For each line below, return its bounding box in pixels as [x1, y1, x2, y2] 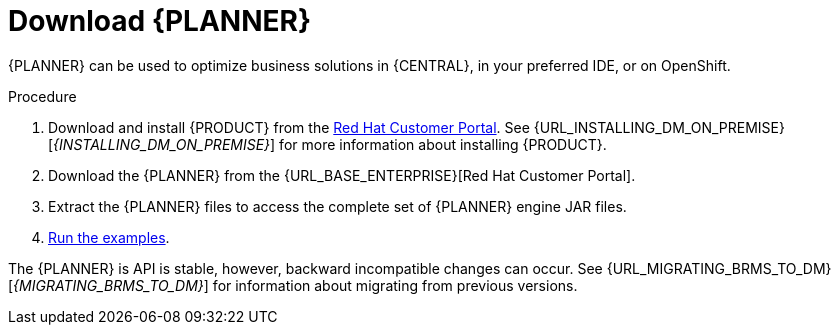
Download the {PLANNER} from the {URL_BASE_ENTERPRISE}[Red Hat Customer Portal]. [48, 166, 636, 184]
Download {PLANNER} [8, 4, 312, 38]
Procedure [8, 87, 77, 105]
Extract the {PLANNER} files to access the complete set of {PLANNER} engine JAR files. [48, 197, 627, 215]
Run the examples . [48, 228, 170, 246]
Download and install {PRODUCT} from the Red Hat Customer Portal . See [48, 118, 530, 136]
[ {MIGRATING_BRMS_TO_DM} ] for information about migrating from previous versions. [8, 276, 578, 294]
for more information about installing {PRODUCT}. [279, 135, 607, 153]
